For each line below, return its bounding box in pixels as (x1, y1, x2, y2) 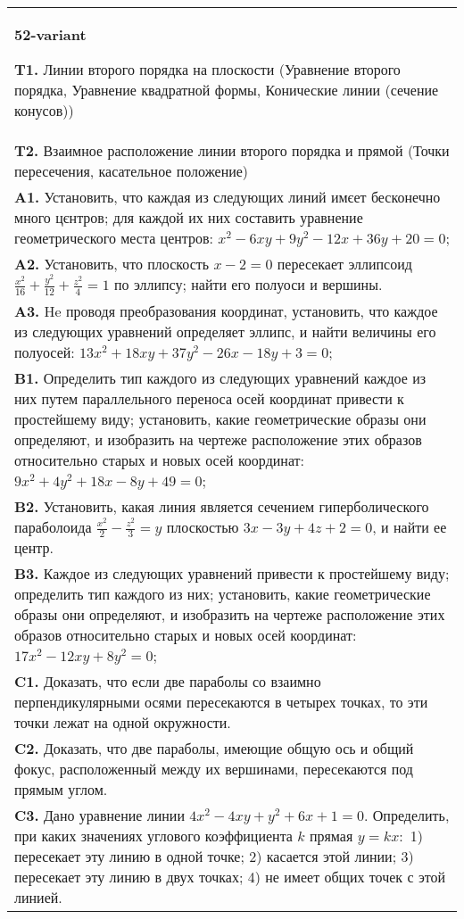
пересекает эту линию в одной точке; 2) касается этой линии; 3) (14, 846, 414, 867)
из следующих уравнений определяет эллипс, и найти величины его (14, 320, 436, 342)
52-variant (14, 24, 87, 45)
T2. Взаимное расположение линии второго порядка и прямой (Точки (14, 140, 450, 161)
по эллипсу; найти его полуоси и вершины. (113, 274, 383, 294)
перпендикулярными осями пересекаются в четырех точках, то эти (14, 691, 428, 713)
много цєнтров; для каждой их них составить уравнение (14, 207, 363, 228)
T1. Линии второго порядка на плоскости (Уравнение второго (14, 59, 401, 79)
